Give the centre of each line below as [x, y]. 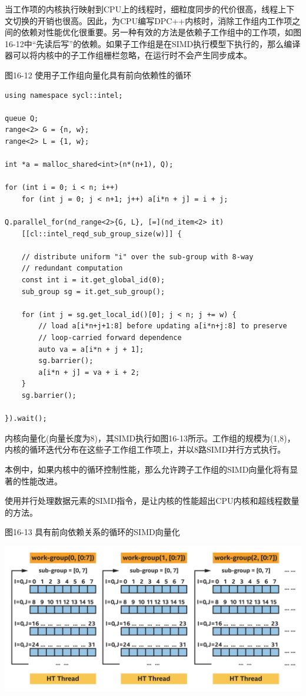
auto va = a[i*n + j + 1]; [91, 349]
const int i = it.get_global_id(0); [93, 280]
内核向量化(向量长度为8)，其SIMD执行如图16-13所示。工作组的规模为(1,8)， [150, 438]
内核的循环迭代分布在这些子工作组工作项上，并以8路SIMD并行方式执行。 [145, 449]
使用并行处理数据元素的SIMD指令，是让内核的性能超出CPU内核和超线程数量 [152, 501]
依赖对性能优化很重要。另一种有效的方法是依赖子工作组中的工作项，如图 [161, 32]
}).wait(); [26, 419]
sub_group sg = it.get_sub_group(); [93, 291]
